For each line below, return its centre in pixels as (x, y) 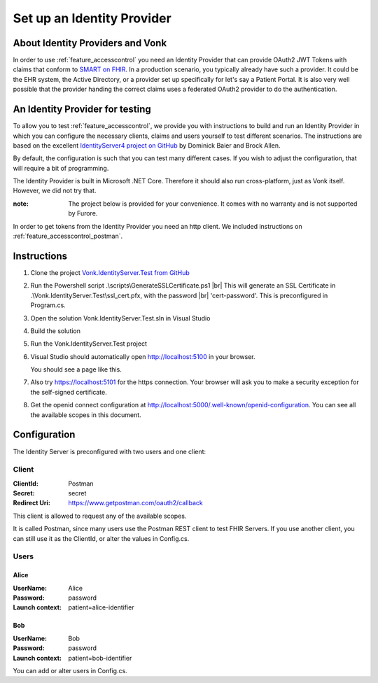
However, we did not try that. (55, 191)
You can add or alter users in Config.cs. (70, 670)
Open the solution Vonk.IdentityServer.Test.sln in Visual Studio (120, 318)
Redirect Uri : (31, 503)
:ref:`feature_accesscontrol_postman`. (68, 236)
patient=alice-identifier (101, 607)
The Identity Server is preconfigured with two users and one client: (110, 451)
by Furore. (83, 213)
